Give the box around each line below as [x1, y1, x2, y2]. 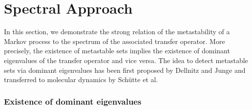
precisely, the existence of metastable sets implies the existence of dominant [4, 45, 230, 56]
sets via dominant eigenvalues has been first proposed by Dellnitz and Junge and [4, 65, 246, 75]
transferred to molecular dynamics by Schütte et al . [4, 74, 158, 85]
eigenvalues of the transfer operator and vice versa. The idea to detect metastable [4, 55, 248, 65]
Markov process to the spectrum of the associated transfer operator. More [4, 36, 225, 46]
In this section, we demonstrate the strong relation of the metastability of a [4, 26, 230, 37]
